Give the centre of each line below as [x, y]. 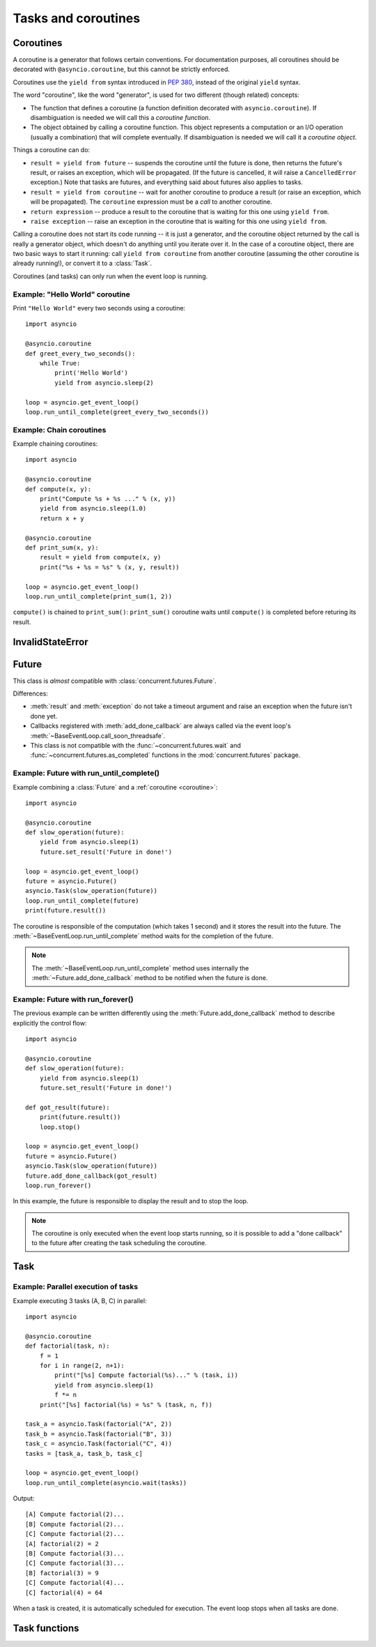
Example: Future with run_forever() [73, 999]
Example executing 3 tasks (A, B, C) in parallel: [80, 1300]
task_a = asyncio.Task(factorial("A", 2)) [99, 1424]
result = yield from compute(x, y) [100, 557]
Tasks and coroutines [77, 18]
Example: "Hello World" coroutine [71, 294]
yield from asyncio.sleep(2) [104, 383]
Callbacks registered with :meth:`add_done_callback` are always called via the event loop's [161, 726]
